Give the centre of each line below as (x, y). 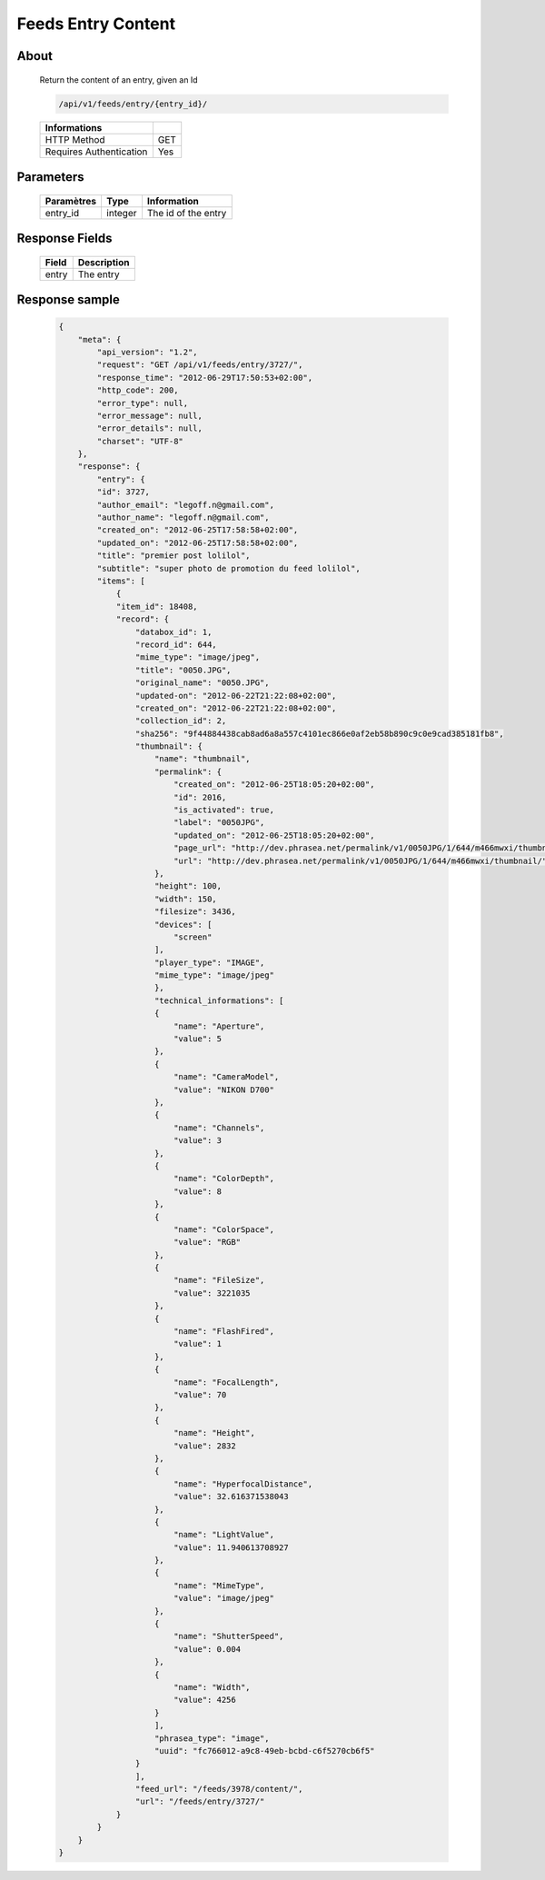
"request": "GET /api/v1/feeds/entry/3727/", (200, 365)
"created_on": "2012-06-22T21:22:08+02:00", (236, 708)
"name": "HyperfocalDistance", (243, 1484)
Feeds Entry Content (96, 24)
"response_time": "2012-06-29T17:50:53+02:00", (205, 378)
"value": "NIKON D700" (223, 1089)
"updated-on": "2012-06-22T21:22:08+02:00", (236, 696)
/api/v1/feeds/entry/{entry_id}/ (133, 104)
